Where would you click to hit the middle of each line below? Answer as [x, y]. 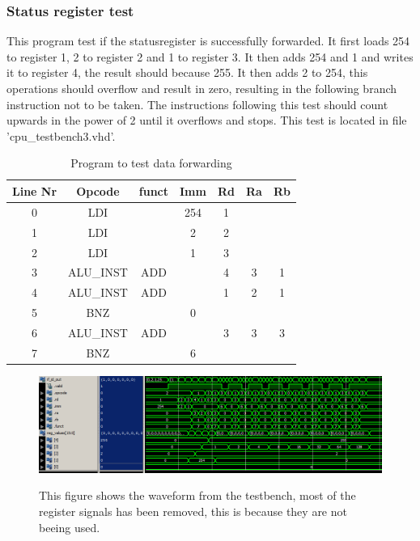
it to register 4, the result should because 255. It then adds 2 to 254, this [187, 72]
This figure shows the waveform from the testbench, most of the [197, 495]
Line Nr [35, 190]
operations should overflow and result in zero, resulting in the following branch [202, 88]
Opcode [98, 190]
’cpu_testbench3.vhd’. [61, 135]
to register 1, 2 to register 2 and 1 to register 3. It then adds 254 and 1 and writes [210, 56]
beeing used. [70, 527]
